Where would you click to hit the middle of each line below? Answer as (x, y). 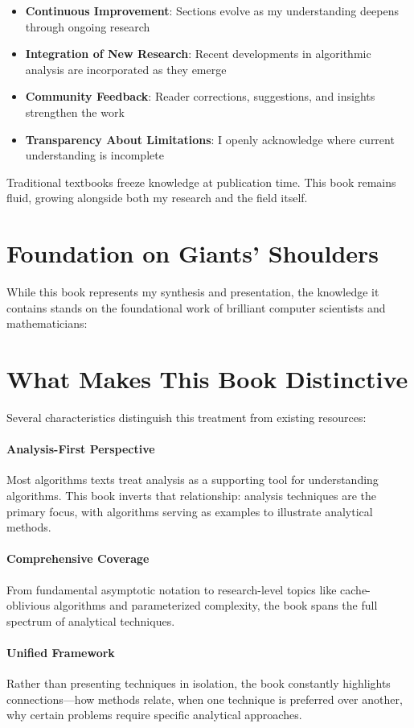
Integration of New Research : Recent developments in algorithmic (198, 54)
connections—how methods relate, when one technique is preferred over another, (205, 699)
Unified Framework (61, 652)
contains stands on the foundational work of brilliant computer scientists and (196, 307)
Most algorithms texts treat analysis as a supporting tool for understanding (193, 480)
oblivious (29, 605)
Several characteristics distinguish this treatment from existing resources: (187, 417)
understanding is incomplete (94, 155)
